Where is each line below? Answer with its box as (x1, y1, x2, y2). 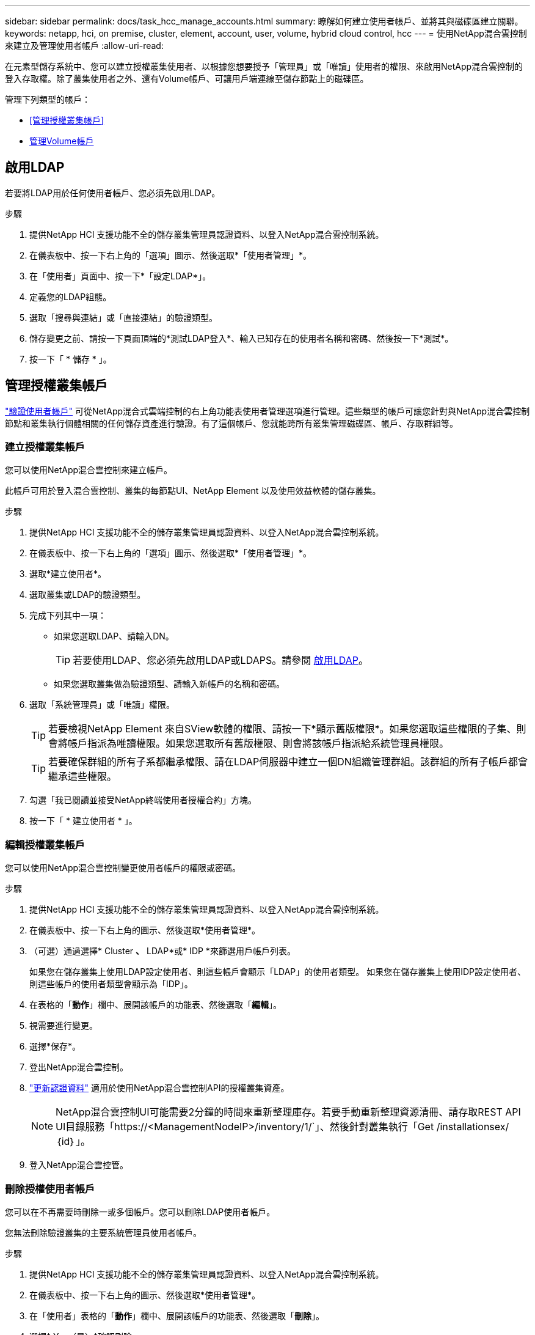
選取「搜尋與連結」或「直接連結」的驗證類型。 (29, 312, 217, 323)
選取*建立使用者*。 (29, 568, 107, 579)
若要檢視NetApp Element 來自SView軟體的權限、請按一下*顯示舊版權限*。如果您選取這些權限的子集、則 (48, 723, 526, 735)
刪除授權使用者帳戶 (5, 1182, 95, 1195)
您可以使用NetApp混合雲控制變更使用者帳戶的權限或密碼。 (5, 862, 241, 873)
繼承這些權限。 (48, 770, 117, 783)
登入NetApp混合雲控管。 (29, 1160, 129, 1171)
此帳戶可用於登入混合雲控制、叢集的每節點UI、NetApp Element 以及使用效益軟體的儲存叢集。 (5, 485, 381, 496)
